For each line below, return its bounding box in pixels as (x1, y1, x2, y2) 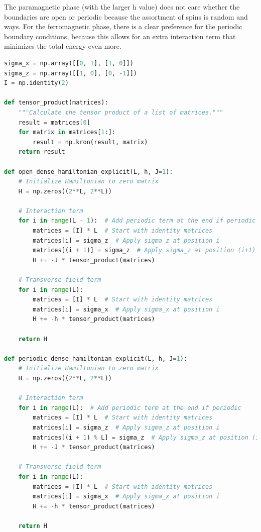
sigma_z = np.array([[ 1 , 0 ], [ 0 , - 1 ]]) (4, 69, 137, 77)
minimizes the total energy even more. (4, 41, 121, 51)
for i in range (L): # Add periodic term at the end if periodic (18, 404, 241, 411)
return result (18, 148, 65, 156)
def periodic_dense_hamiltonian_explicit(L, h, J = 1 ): (4, 355, 188, 362)
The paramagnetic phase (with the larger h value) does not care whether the (4, 2, 240, 12)
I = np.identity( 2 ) (4, 79, 69, 87)
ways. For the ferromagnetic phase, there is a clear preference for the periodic (4, 21, 242, 32)
